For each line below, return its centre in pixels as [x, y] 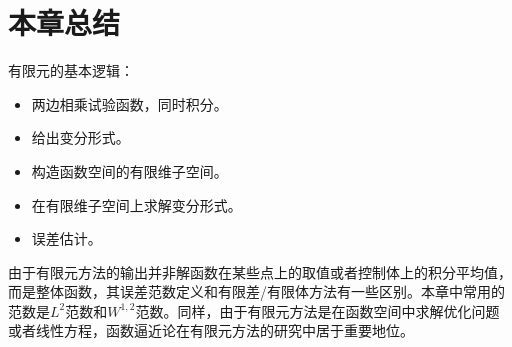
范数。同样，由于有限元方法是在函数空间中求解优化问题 [317, 310]
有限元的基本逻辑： [71, 70]
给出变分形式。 [80, 137]
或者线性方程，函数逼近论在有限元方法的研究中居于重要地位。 [211, 330]
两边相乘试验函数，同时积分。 [129, 103]
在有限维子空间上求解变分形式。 [136, 204]
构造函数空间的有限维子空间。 [129, 170]
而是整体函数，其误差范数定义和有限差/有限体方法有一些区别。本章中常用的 [256, 291]
